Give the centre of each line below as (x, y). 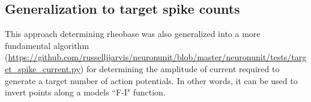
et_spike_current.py (43, 68)
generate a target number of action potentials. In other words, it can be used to (151, 80)
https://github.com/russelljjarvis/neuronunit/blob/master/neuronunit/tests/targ (157, 57)
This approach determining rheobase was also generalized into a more (133, 34)
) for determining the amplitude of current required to (180, 68)
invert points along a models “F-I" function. (85, 92)
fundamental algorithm (47, 45)
